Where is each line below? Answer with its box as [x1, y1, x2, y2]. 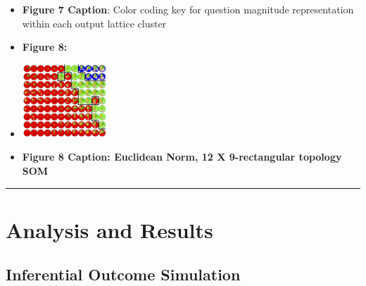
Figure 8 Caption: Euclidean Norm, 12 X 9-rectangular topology [22, 149, 342, 164]
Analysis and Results [6, 215, 213, 244]
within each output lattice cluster [22, 15, 167, 30]
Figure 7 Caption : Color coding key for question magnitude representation [22, 2, 354, 16]
